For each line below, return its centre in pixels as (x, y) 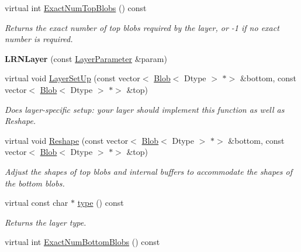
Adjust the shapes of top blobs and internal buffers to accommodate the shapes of (149, 171)
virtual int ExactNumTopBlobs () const (76, 8)
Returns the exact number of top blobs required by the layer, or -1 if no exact (142, 27)
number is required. (39, 39)
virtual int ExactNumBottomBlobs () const (82, 242)
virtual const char (37, 203)
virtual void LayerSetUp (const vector (72, 78)
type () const (101, 203)
